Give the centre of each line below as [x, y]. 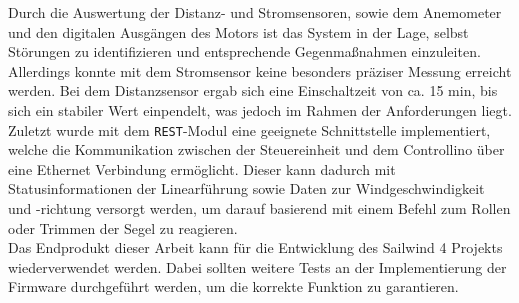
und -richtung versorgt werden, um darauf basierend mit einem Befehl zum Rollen [259, 208]
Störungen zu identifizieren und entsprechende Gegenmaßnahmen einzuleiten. [244, 51]
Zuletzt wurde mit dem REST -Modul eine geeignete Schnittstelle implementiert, [249, 129]
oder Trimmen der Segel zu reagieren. [123, 227]
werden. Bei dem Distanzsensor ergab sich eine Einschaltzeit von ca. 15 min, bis [253, 90]
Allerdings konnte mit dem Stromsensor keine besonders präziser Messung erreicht [260, 70]
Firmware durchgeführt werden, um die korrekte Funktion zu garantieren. [233, 286]
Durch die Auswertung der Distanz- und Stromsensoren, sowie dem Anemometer [255, 12]
